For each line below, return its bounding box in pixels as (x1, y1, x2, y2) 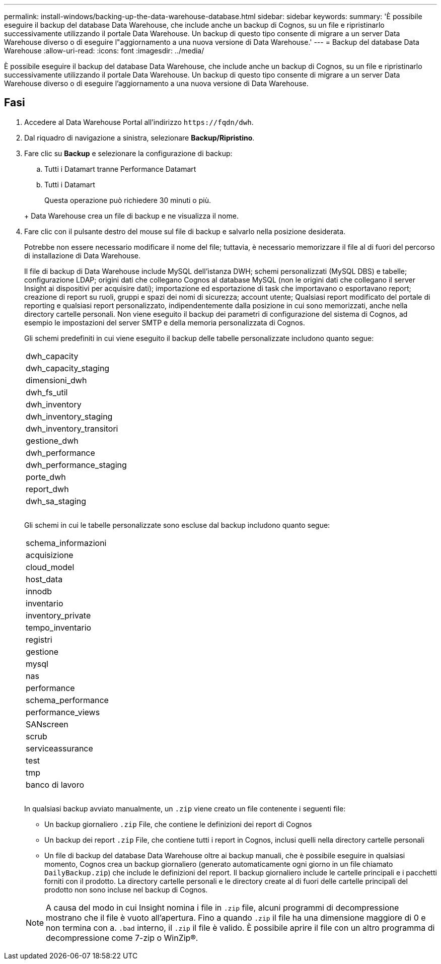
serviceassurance (26, 743, 93, 753)
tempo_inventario (26, 622, 92, 633)
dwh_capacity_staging (26, 363, 110, 373)
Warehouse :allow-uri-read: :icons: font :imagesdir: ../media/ (4, 46, 204, 55)
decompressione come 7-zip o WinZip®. (46, 932, 198, 943)
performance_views (26, 707, 100, 717)
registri (26, 634, 52, 645)
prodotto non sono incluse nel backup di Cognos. (44, 885, 208, 894)
